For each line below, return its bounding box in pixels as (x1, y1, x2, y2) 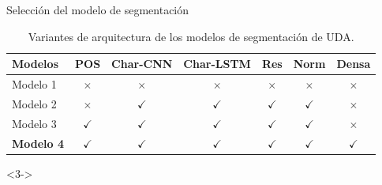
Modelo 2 (12, 95, 57, 111)
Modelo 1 (12, 76, 57, 92)
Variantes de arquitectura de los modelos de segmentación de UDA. (28, 28, 354, 44)
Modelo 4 (12, 134, 65, 151)
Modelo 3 (12, 115, 57, 131)
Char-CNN (111, 55, 173, 72)
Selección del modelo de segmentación (6, 2, 189, 17)
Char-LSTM (183, 55, 251, 72)
